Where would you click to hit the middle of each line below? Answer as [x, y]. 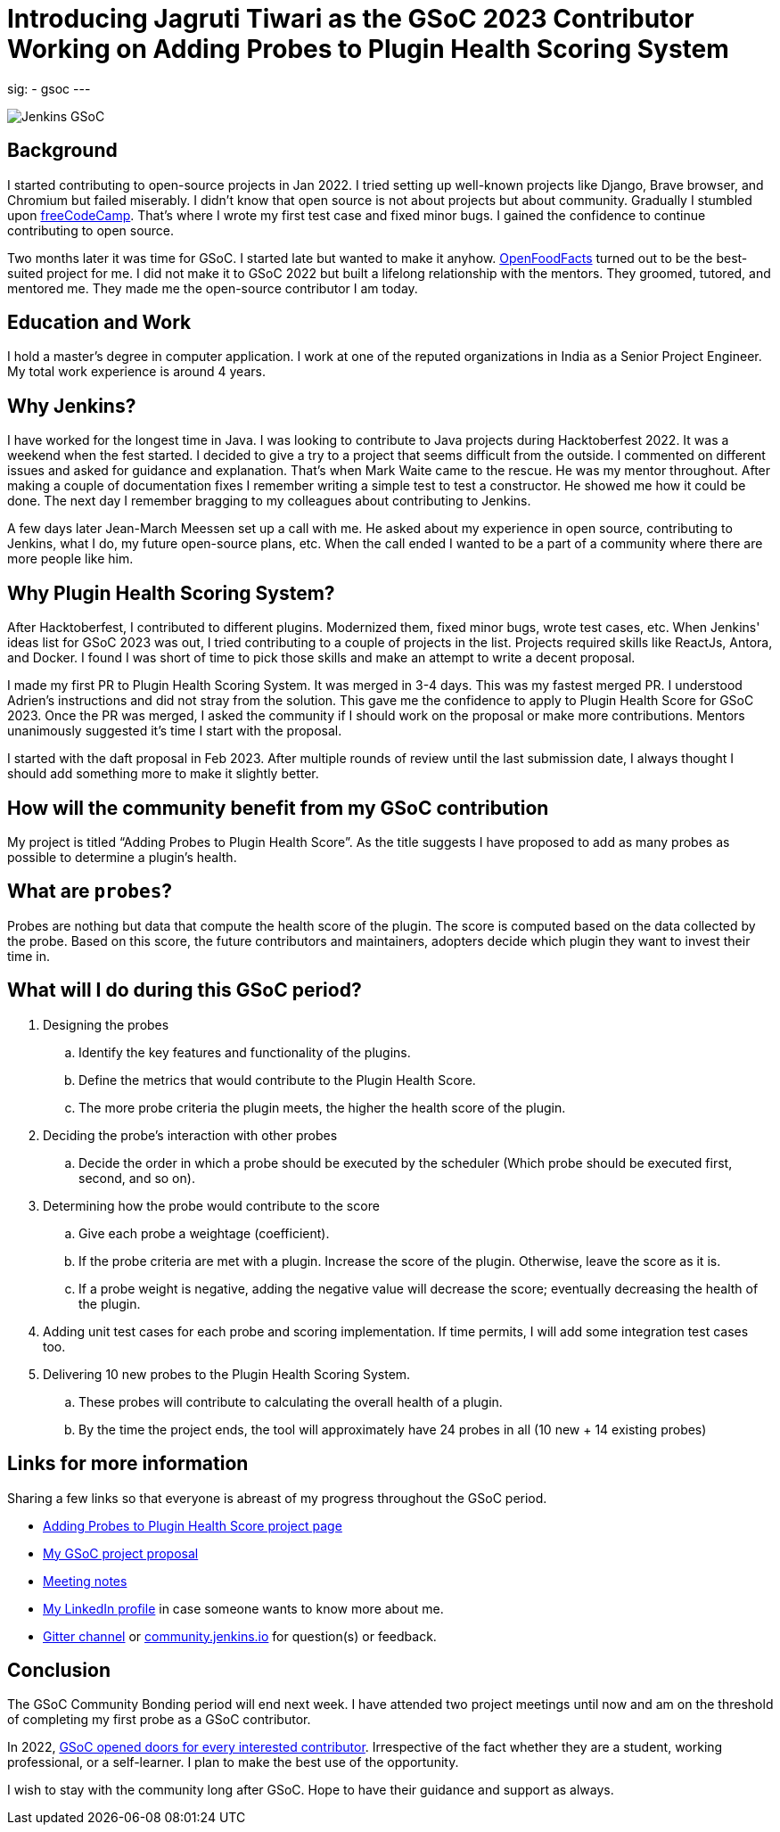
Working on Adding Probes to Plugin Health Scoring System [368, 49]
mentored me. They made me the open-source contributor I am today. [213, 288]
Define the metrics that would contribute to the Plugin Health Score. [277, 1080]
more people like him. [70, 559]
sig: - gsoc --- [49, 88]
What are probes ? [90, 891]
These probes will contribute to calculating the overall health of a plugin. [291, 1401]
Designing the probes [106, 1024]
